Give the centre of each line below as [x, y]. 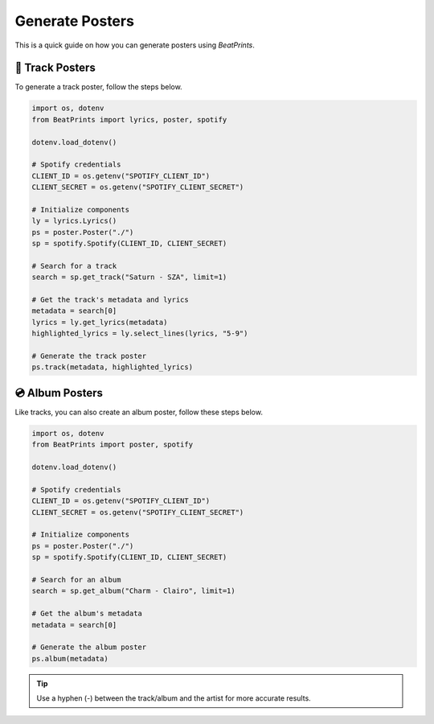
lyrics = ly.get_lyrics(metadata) [100, 322]
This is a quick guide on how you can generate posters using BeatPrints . [135, 45]
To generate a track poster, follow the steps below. [98, 87]
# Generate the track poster [89, 356]
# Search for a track [74, 266]
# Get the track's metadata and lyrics [110, 300]
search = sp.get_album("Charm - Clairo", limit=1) [134, 591]
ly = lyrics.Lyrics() [74, 221]
